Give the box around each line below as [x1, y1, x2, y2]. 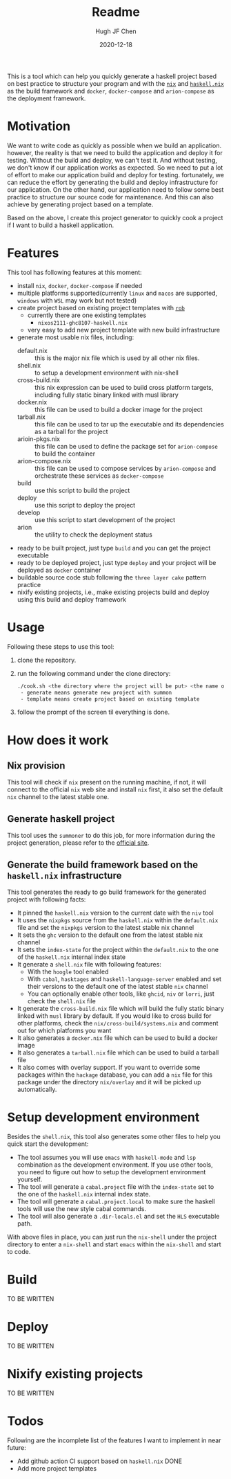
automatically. [17, 1085, 57, 1093]
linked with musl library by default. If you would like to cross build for [17, 1012, 212, 1020]
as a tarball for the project [34, 427, 108, 436]
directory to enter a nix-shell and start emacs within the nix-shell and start [7, 1240, 222, 1248]
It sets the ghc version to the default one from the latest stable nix [17, 931, 203, 939]
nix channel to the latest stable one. [7, 793, 109, 801]
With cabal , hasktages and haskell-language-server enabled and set [27, 975, 222, 983]
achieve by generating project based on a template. [7, 200, 154, 208]
